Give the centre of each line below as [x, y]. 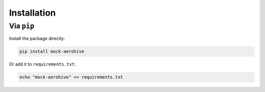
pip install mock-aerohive [52, 52]
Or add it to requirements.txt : [42, 64]
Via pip [22, 26]
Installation [32, 13]
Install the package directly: [37, 39]
